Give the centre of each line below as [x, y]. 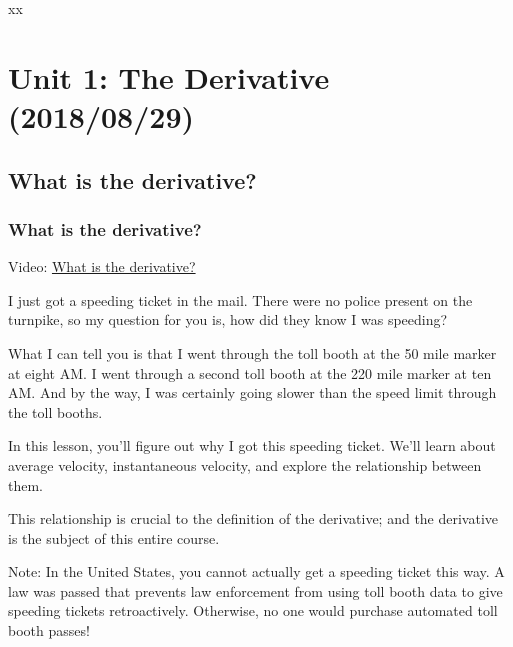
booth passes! [49, 630]
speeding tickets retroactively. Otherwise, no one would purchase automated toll [253, 610]
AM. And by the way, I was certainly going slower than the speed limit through [252, 392]
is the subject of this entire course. [114, 537]
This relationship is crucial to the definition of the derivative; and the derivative [253, 518]
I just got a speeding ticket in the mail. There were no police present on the [240, 299]
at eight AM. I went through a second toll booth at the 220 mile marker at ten [250, 372]
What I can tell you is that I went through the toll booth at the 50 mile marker [252, 352]
